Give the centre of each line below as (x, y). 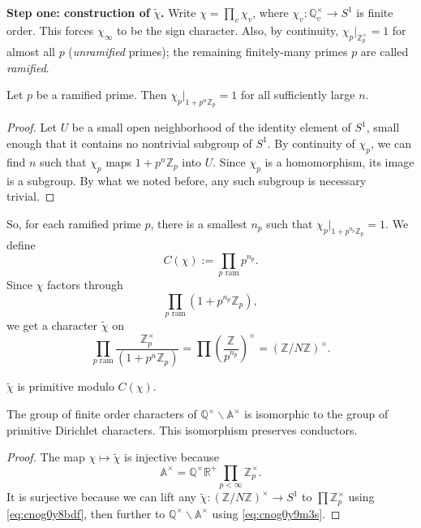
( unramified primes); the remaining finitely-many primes (208, 51)
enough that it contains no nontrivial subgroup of (129, 143)
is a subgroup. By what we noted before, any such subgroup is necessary (187, 180)
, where (271, 12)
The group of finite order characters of (102, 414)
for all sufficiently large (298, 95)
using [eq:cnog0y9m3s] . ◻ (276, 513)
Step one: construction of (78, 12)
